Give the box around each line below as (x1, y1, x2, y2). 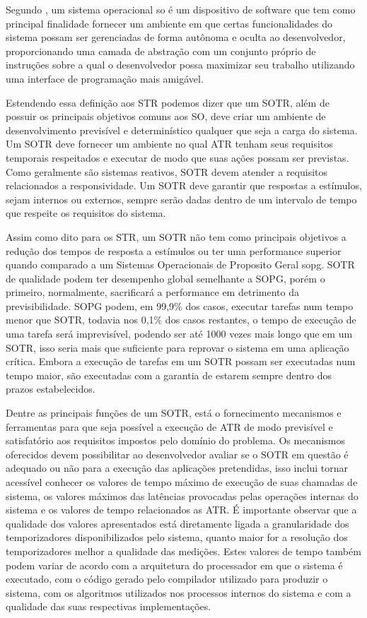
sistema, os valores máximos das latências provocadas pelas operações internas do (6, 488, 359, 503)
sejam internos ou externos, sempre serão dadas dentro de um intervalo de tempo (6, 191, 357, 206)
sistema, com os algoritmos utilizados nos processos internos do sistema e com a (6, 585, 351, 600)
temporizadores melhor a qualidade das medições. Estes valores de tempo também (6, 543, 361, 558)
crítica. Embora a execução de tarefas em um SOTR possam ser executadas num (6, 354, 356, 369)
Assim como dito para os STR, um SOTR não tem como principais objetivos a (6, 229, 346, 244)
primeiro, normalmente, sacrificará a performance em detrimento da (6, 285, 299, 299)
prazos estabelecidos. (6, 381, 95, 396)
